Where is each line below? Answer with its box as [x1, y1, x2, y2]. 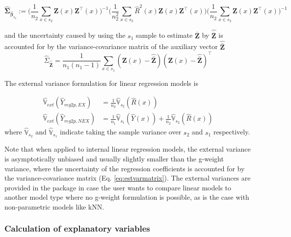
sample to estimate [135, 30, 193, 40]
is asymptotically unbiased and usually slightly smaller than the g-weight [4, 153, 224, 163]
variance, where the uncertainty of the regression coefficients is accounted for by [4, 163, 245, 173]
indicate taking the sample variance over [60, 127, 182, 137]
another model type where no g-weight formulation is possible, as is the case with [4, 192, 249, 202]
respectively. [213, 127, 250, 137]
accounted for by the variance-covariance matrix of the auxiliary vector [4, 41, 218, 52]
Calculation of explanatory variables [4, 222, 150, 235]
